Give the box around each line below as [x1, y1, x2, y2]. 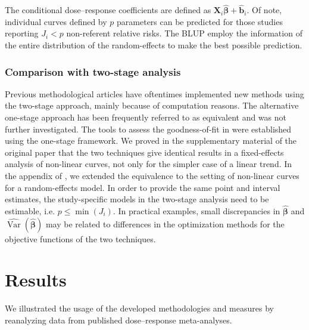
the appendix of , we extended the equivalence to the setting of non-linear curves [5, 169, 299, 181]
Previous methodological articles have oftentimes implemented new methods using [5, 87, 304, 100]
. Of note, [246, 4, 282, 16]
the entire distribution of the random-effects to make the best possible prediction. [5, 39, 302, 51]
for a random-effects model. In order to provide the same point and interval [5, 181, 280, 193]
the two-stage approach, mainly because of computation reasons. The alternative [5, 99, 299, 112]
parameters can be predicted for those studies [117, 15, 283, 27]
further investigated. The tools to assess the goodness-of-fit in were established [5, 122, 292, 135]
